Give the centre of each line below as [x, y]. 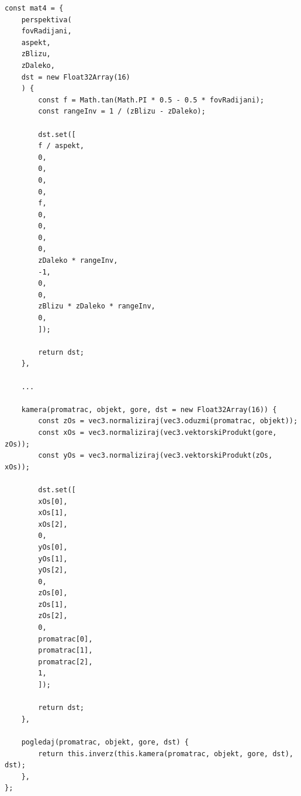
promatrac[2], [65, 662]
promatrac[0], [65, 639]
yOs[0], [53, 547]
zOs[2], [53, 616]
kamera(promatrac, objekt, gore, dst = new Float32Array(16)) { [149, 409]
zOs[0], [53, 593]
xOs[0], [53, 501]
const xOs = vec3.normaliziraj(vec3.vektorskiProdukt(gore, [158, 432]
